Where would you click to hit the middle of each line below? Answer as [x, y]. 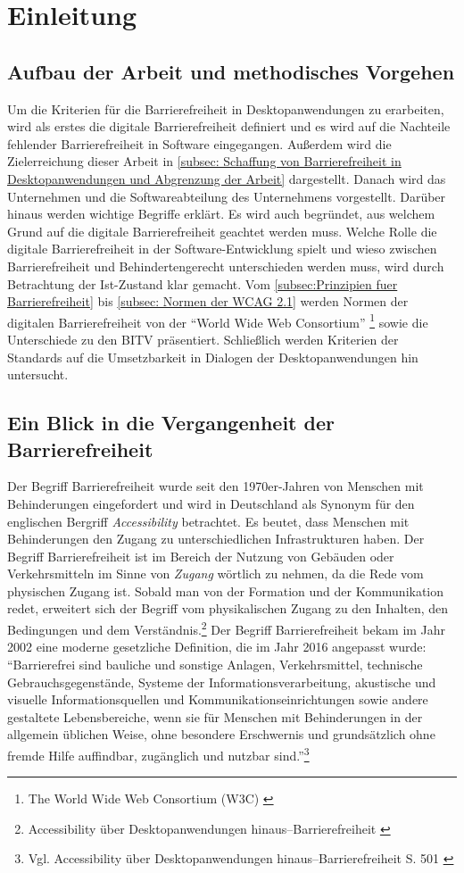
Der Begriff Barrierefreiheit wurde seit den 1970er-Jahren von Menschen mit [215, 486]
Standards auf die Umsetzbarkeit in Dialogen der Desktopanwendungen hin [213, 357]
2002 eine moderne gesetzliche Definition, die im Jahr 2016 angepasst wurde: [217, 647]
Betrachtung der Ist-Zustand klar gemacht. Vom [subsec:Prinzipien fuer [203, 283]
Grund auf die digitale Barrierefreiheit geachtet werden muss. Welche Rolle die [222, 231]
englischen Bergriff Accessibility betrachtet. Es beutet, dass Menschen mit [208, 521]
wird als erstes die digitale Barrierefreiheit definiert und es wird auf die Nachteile [229, 126]
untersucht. [38, 374]
